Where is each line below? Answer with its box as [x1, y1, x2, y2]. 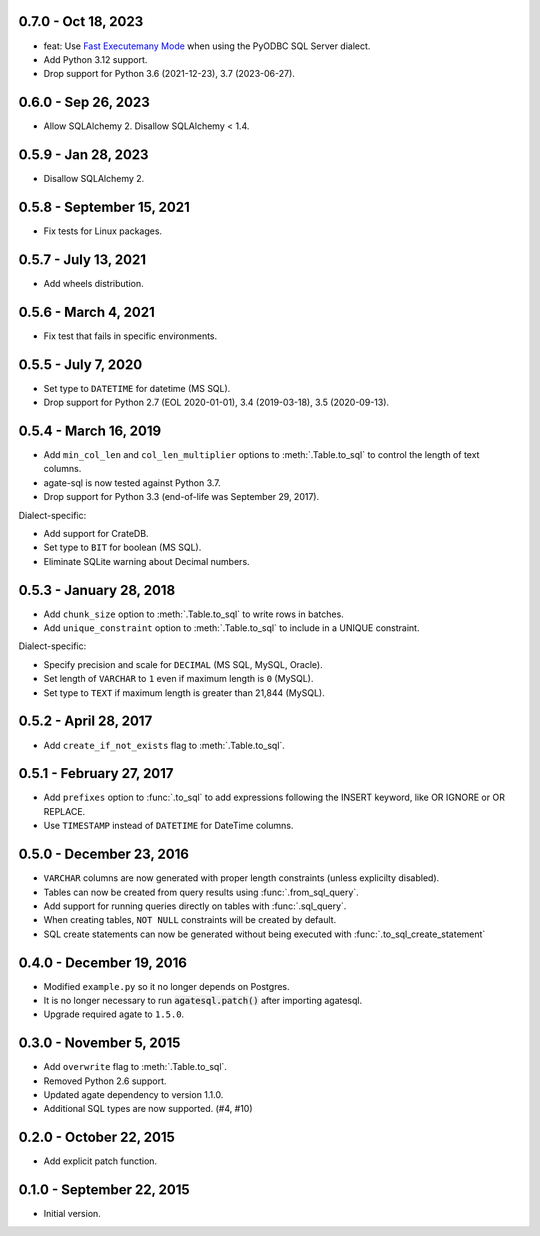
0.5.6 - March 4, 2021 [18, 303, 155, 320]
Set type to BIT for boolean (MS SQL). [43, 541, 202, 554]
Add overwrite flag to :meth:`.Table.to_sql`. [43, 1061, 227, 1073]
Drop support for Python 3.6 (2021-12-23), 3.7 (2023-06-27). [43, 68, 295, 80]
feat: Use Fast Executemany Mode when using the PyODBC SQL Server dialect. [43, 40, 371, 52]
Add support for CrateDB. [43, 527, 149, 539]
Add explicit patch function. [43, 1155, 158, 1167]
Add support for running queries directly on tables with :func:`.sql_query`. [43, 900, 347, 912]
